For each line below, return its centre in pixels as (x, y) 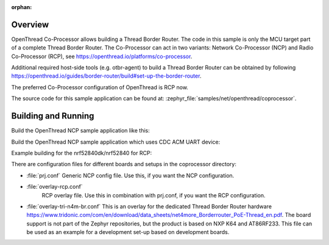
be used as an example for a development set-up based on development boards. (128, 232)
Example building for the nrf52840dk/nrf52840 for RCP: (82, 153)
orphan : (22, 7)
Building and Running (53, 116)
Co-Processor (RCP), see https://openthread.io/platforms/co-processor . (102, 56)
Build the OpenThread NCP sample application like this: (80, 131)
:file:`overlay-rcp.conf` (55, 187)
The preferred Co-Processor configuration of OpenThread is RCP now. (100, 87)
